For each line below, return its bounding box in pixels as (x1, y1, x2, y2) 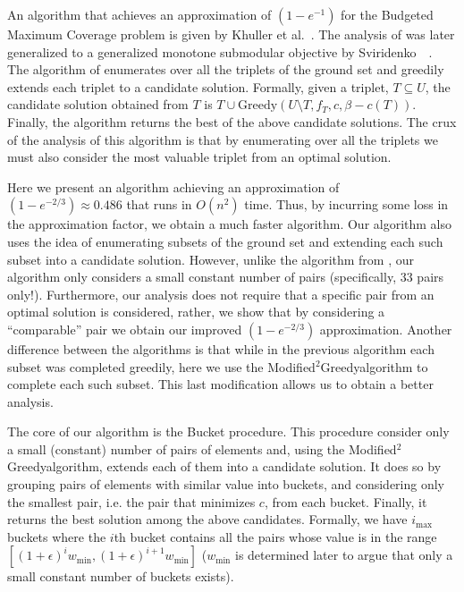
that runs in (126, 195, 192, 214)
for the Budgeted (341, 5, 434, 23)
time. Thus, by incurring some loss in (244, 195, 449, 214)
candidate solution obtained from (7, 95, 189, 114)
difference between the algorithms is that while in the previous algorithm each (7, 339, 434, 358)
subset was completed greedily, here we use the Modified (7, 357, 316, 376)
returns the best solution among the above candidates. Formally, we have (7, 510, 408, 529)
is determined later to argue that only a (235, 545, 453, 564)
